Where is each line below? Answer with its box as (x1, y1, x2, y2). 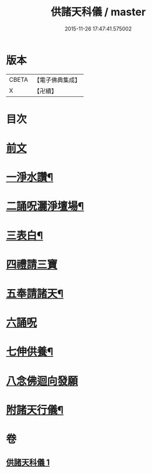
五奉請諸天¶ (6, 287, 64, 300)
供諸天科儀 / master (50, 5, 146, 19)
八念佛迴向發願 (6, 374, 78, 388)
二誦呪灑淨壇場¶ (6, 200, 84, 213)
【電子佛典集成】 (33, 76, 81, 84)
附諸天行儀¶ (6, 403, 64, 417)
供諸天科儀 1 (6, 458, 50, 468)
